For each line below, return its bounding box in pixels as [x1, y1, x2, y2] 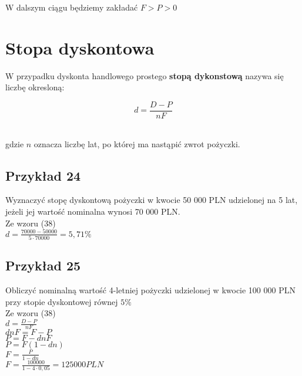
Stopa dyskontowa [5, 35, 155, 59]
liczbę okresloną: [5, 81, 65, 93]
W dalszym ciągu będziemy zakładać [5, 1, 138, 13]
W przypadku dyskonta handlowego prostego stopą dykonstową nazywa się [5, 69, 284, 82]
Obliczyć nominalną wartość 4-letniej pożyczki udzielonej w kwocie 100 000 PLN [5, 284, 296, 296]
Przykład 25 [5, 256, 81, 275]
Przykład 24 [5, 166, 81, 184]
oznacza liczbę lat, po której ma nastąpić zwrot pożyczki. [33, 137, 240, 150]
